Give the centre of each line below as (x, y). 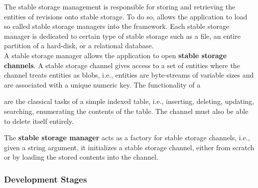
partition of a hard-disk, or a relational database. (79, 46)
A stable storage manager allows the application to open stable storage (116, 55)
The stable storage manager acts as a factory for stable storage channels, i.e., (127, 138)
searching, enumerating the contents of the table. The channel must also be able (126, 111)
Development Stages (46, 179)
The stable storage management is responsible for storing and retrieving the (120, 6)
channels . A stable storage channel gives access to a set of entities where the (122, 65)
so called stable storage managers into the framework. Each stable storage (117, 26)
